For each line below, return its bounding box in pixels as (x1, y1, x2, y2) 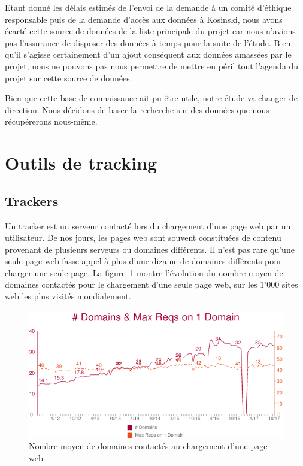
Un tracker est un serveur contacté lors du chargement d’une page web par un (5, 219, 291, 232)
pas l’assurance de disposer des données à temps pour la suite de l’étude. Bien (5, 36, 291, 49)
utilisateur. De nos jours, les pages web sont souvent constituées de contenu (5, 231, 281, 244)
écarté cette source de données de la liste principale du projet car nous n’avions (5, 25, 296, 37)
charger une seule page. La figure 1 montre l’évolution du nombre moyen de (5, 266, 283, 279)
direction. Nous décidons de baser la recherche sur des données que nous (5, 103, 269, 116)
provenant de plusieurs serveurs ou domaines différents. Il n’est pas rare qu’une (5, 243, 295, 255)
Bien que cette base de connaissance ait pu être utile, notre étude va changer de (5, 92, 298, 104)
